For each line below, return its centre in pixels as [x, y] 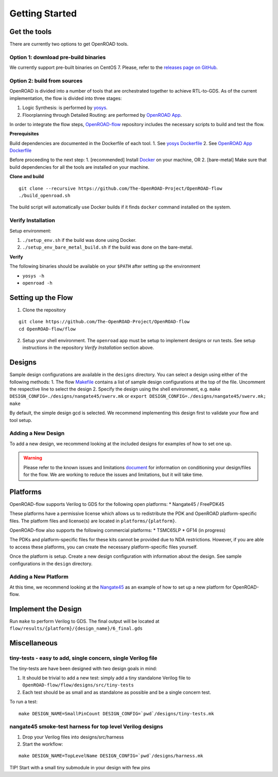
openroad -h [37, 283]
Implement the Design [46, 609]
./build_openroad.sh [45, 196]
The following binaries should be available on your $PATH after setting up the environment [105, 266]
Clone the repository [44, 310]
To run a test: [24, 702]
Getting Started [43, 13]
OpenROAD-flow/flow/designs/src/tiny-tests [78, 685]
